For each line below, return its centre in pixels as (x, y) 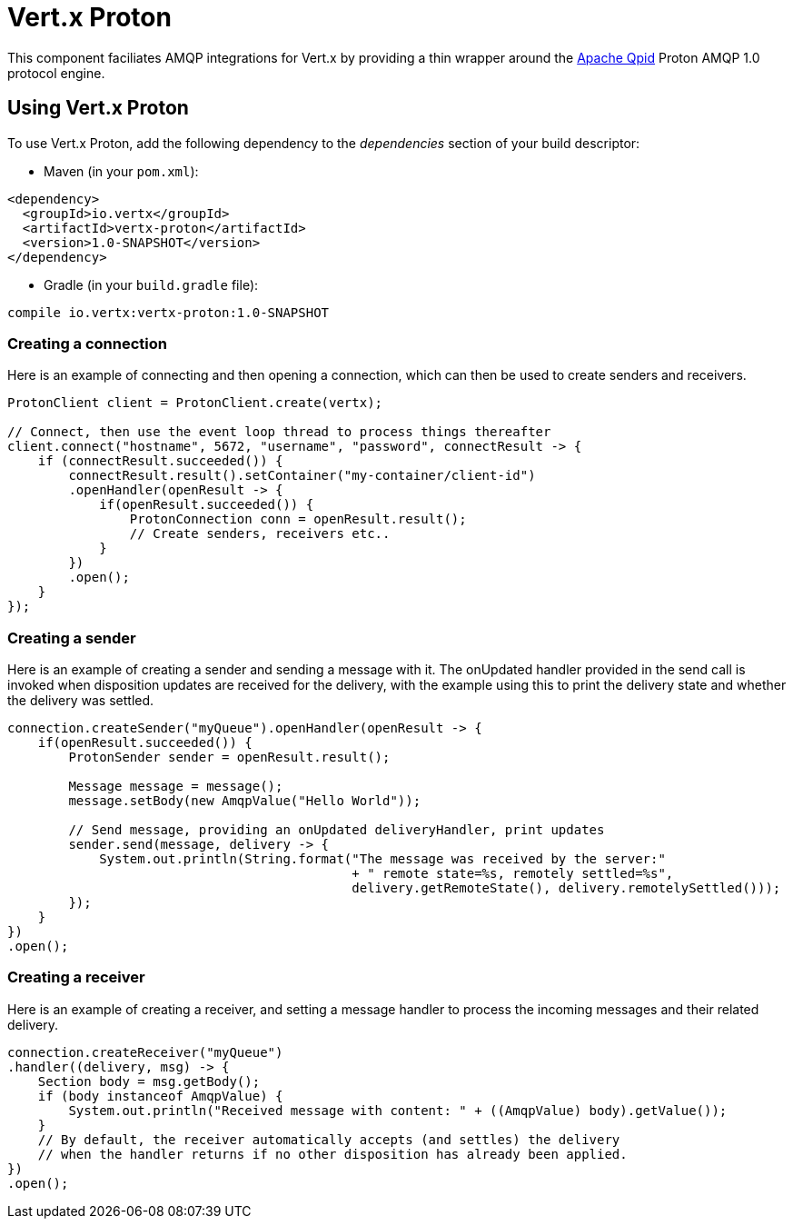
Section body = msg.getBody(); (149, 1081)
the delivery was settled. (81, 701)
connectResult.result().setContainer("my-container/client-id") (302, 476)
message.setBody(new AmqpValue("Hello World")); (245, 801)
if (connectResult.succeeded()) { (160, 461)
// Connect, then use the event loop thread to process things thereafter (279, 432)
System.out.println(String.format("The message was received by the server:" (382, 859)
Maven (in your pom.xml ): (121, 171)
